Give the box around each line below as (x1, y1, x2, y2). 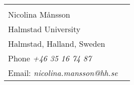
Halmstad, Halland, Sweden (8, 38, 105, 49)
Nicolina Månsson (8, 9, 70, 20)
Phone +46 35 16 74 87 (8, 52, 92, 64)
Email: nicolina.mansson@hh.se (8, 67, 118, 78)
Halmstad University (8, 23, 81, 35)
